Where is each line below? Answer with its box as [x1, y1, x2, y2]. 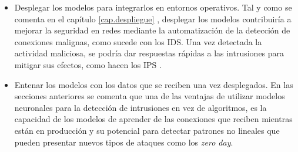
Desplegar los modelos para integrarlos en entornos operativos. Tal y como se [14, 1, 292, 13]
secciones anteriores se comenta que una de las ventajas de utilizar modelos [14, 90, 285, 102]
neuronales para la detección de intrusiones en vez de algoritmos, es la [14, 101, 267, 113]
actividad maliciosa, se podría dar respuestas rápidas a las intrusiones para [14, 47, 284, 59]
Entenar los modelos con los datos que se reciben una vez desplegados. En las [14, 78, 293, 90]
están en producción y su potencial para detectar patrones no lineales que [14, 124, 280, 136]
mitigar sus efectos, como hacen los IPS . [14, 58, 162, 70]
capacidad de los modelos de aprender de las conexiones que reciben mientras [14, 113, 293, 125]
